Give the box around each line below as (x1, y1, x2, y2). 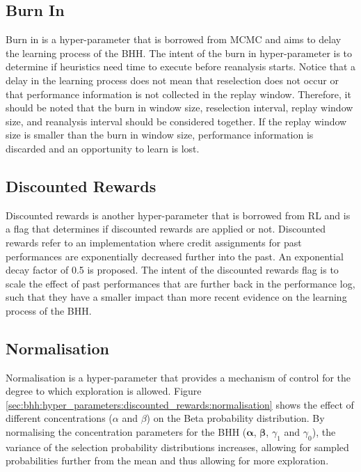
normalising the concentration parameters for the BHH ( (6, 425, 247, 439)
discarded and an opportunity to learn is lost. (6, 141, 200, 155)
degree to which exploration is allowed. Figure (6, 384, 202, 398)
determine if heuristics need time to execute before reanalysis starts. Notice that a (6, 59, 356, 74)
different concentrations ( (6, 411, 113, 425)
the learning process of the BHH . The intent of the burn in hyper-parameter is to (6, 45, 353, 60)
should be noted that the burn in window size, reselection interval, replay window (6, 100, 353, 115)
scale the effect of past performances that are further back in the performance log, (6, 276, 355, 290)
